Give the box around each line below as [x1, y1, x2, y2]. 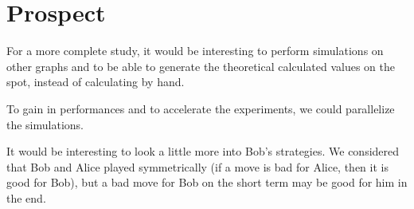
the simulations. [6, 116, 84, 132]
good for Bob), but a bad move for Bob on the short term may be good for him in [6, 174, 408, 191]
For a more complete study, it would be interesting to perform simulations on [6, 42, 384, 59]
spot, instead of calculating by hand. [6, 73, 185, 90]
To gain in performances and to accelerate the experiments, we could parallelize [6, 100, 395, 116]
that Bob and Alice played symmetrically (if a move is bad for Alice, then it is [6, 158, 389, 175]
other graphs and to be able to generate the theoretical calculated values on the [6, 57, 395, 74]
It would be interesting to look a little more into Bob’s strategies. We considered [6, 143, 400, 160]
